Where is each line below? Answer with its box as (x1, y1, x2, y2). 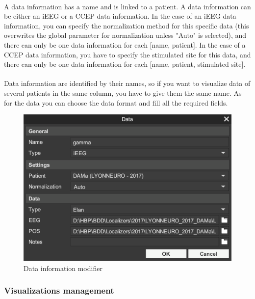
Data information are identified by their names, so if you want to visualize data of (4, 78, 251, 88)
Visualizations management (4, 284, 114, 296)
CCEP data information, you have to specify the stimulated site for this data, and (4, 49, 251, 59)
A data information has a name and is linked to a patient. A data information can (4, 1, 251, 11)
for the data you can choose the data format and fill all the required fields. (4, 97, 228, 108)
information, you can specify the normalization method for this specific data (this (4, 20, 249, 30)
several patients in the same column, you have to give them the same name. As (4, 87, 242, 98)
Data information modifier (24, 263, 102, 273)
